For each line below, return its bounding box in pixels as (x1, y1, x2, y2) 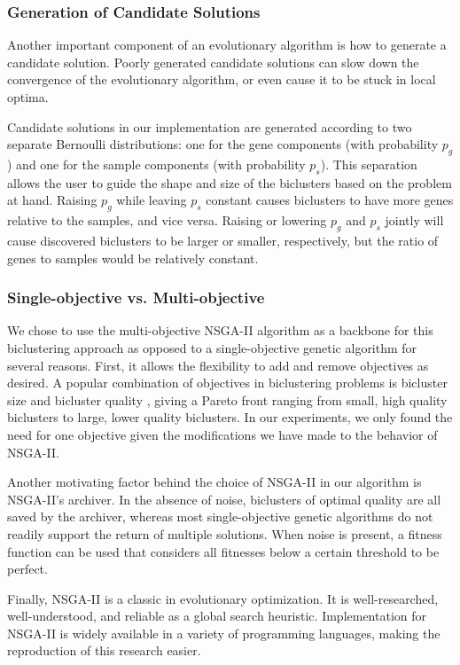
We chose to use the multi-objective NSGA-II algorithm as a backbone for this (7, 321, 433, 340)
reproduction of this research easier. (7, 641, 201, 660)
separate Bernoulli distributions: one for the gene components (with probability (7, 135, 439, 153)
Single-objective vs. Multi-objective (7, 286, 265, 309)
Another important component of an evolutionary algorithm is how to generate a (7, 35, 447, 54)
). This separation (320, 154, 417, 173)
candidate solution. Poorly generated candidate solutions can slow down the (7, 52, 419, 71)
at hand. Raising (7, 191, 97, 209)
